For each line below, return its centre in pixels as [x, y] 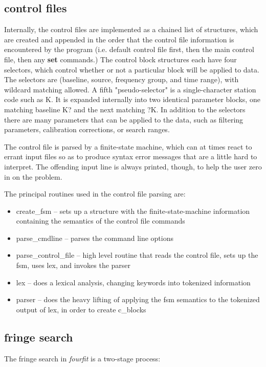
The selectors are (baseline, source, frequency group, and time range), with [121, 79]
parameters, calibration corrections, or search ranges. [87, 129]
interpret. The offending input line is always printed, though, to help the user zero [133, 166]
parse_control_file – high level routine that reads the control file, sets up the [137, 255]
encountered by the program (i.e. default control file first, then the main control [129, 49]
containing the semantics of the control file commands [101, 221]
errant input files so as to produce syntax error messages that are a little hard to [131, 156]
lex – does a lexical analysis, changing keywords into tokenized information [133, 282]
